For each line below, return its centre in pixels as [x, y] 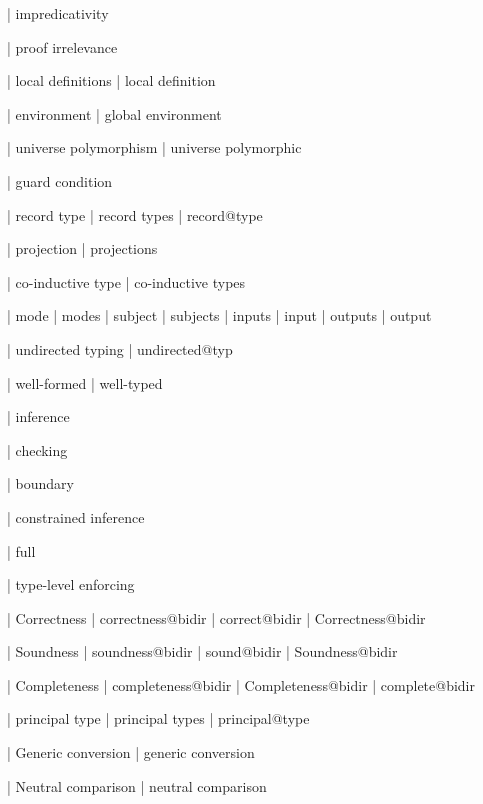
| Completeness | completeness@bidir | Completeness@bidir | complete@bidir [241, 684]
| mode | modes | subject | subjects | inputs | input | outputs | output [219, 315]
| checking [37, 449]
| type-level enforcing [71, 584]
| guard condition [60, 180]
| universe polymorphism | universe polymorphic [154, 147]
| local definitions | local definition [111, 80]
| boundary [40, 483]
